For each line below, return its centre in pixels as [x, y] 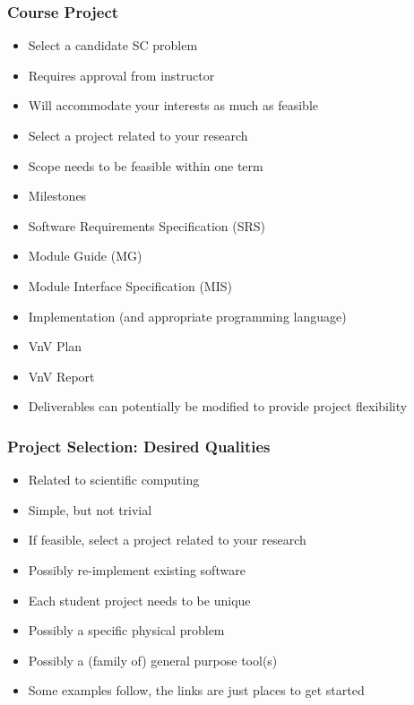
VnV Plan [55, 346]
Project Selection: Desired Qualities [139, 446]
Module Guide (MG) [85, 256]
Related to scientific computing [114, 480]
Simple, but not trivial [90, 509]
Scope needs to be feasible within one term [146, 165]
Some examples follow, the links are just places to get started [196, 690]
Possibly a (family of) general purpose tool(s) [153, 660]
